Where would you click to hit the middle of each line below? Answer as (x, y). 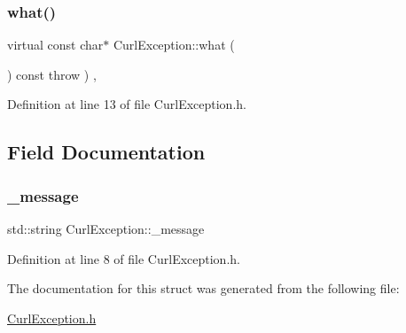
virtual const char (55, 45)
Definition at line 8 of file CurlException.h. (124, 258)
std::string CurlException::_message (106, 228)
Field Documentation (106, 152)
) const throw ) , (52, 74)
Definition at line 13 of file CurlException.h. (127, 104)
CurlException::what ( (174, 45)
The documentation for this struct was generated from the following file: (203, 288)
